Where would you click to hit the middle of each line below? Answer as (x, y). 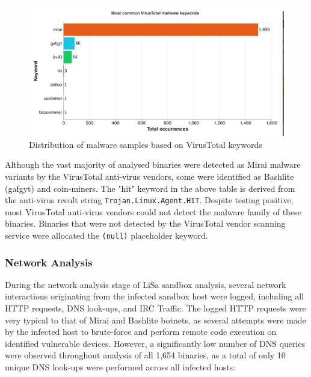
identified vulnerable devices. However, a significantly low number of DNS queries (155, 343)
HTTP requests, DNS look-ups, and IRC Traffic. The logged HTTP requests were (155, 308)
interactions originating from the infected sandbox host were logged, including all (155, 296)
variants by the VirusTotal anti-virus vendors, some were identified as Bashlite (149, 176)
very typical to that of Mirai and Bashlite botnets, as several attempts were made (155, 320)
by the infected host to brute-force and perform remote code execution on (141, 332)
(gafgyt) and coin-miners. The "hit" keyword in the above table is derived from (150, 188)
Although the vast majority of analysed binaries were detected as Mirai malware (153, 164)
